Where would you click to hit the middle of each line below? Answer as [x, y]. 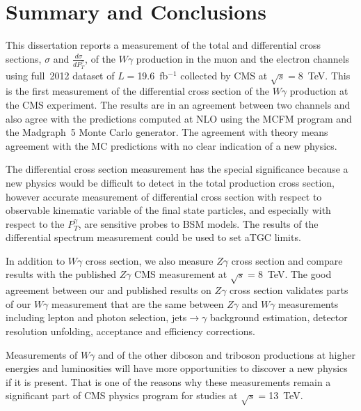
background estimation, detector [279, 317]
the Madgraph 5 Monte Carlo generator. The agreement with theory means [167, 132]
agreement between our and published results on [109, 290]
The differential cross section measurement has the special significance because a [177, 169]
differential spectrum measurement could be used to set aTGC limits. [153, 237]
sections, [24, 58]
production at [319, 91]
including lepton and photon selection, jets [96, 317]
